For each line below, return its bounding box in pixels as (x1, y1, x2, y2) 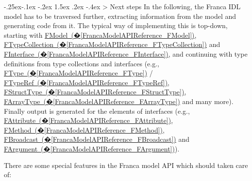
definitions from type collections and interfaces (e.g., (4, 58, 159, 68)
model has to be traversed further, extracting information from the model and (4, 11, 236, 21)
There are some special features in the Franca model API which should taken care (4, 160, 248, 170)
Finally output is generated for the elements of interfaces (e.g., (4, 106, 190, 116)
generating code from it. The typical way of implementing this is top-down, (4, 20, 228, 30)
